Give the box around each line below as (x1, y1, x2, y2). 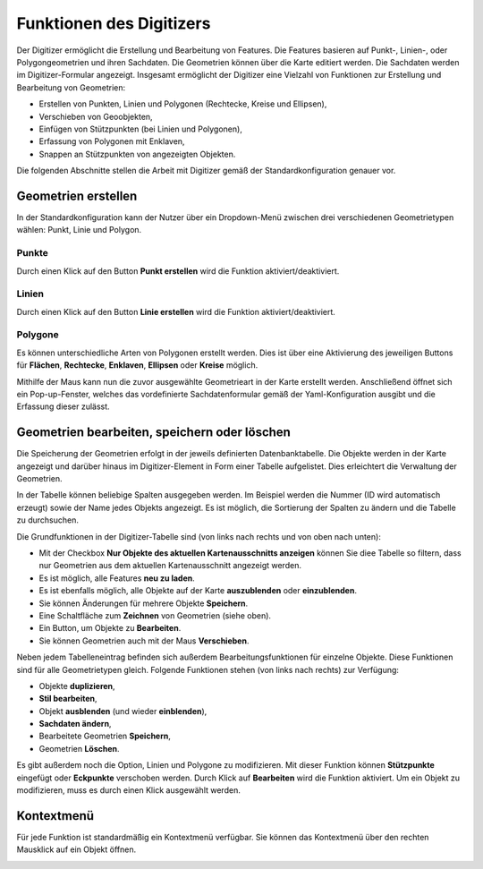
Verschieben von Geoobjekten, (38, 111, 153, 122)
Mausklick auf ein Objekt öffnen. (16, 844, 137, 855)
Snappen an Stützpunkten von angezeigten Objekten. (38, 149, 236, 159)
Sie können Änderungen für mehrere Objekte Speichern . (38, 598, 249, 609)
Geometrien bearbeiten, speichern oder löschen (16, 425, 291, 440)
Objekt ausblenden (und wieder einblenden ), (38, 705, 208, 716)
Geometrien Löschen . (38, 743, 120, 754)
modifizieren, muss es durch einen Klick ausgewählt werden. (16, 785, 241, 796)
